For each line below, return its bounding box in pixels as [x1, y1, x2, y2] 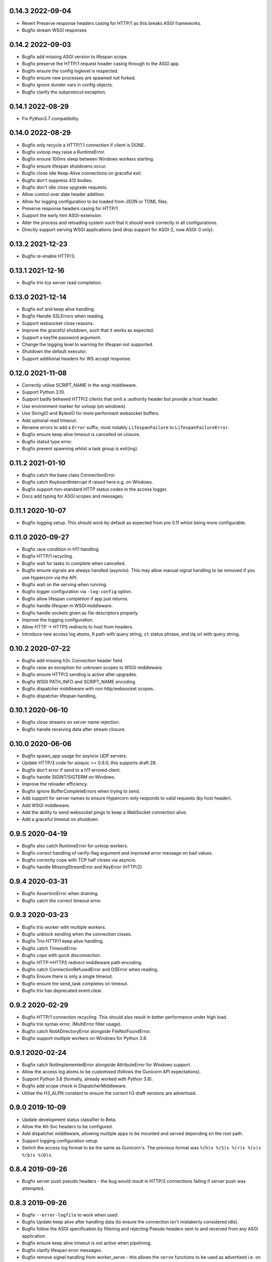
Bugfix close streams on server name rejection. [22, 719, 120, 725]
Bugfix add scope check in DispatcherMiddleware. [22, 1083, 127, 1089]
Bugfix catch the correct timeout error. [22, 898, 102, 904]
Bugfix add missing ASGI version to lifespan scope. [22, 54, 128, 60]
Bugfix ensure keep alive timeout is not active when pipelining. [22, 1240, 152, 1246]
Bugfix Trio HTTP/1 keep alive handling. [22, 938, 104, 944]
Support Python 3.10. [22, 389, 65, 395]
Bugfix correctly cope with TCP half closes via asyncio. [22, 857, 137, 863]
